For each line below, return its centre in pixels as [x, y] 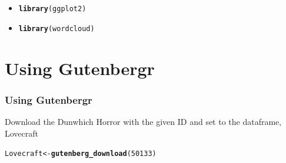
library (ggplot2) [52, 9]
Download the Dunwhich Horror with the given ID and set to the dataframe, [143, 121]
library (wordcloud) [56, 28]
